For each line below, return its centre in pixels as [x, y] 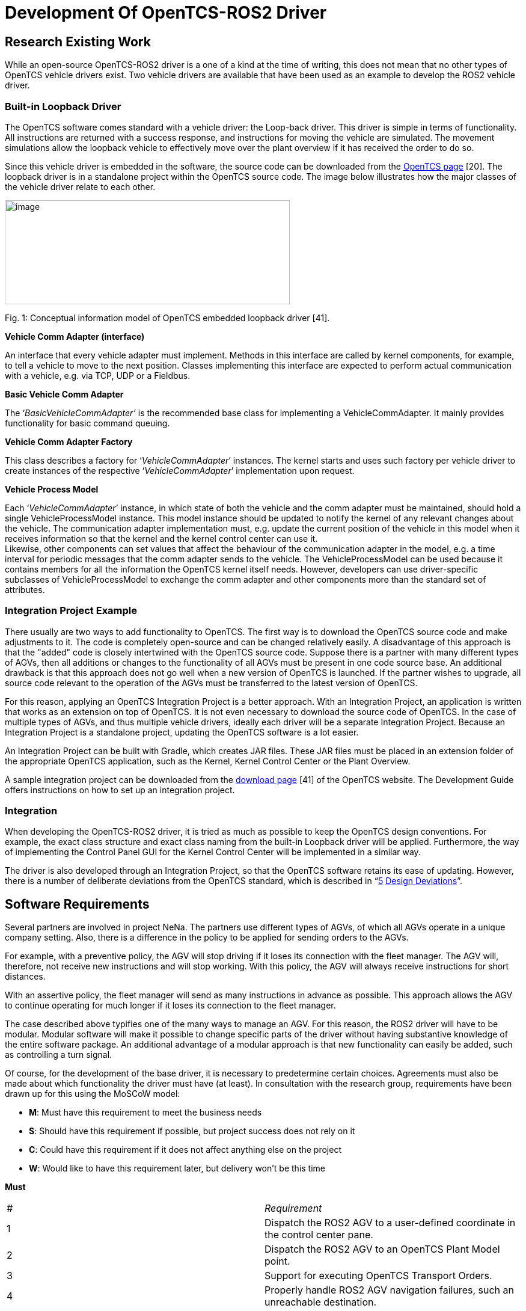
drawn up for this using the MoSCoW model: [93, 1094]
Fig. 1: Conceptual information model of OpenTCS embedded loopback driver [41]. [167, 318]
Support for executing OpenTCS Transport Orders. [378, 1276]
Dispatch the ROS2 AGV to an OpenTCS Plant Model [382, 1249]
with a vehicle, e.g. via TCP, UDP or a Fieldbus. [98, 375]
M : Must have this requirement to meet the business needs [145, 1113]
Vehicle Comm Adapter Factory [69, 441]
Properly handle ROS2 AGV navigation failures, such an [389, 1290]
